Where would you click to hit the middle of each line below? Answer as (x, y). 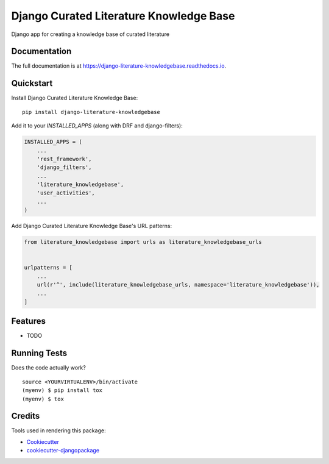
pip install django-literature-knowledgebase (91, 112)
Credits (26, 416)
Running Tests (39, 353)
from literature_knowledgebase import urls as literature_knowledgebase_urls (143, 242)
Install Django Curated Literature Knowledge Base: (75, 98)
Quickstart (32, 83)
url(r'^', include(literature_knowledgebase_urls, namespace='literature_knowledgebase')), (178, 285)
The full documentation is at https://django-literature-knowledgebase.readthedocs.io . (119, 66)
